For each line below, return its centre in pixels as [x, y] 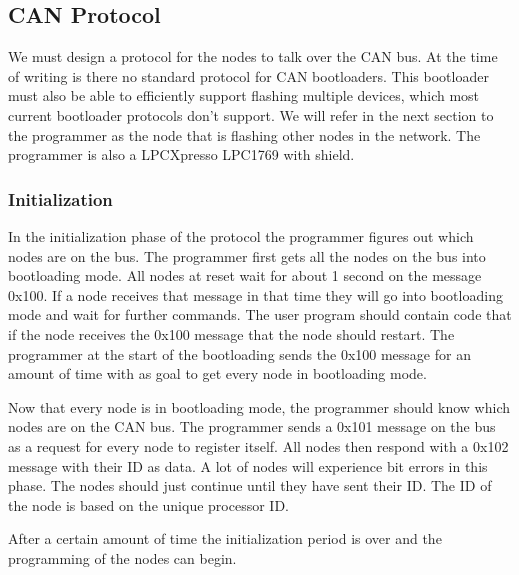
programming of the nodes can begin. [122, 557]
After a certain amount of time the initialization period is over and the [225, 538]
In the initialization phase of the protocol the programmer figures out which [241, 235]
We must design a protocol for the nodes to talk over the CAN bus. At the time [253, 56]
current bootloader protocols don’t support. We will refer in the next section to [251, 114]
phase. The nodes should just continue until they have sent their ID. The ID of [250, 485]
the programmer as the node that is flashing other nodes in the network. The [244, 134]
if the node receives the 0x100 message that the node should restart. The [231, 333]
